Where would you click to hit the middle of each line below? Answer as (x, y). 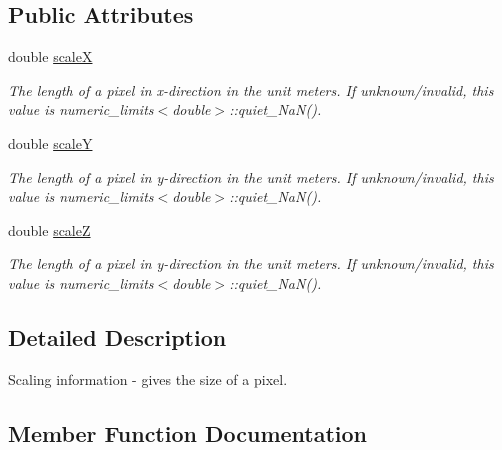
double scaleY (50, 142)
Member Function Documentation (188, 432)
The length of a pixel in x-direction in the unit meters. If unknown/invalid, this (251, 89)
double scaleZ (49, 229)
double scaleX (50, 56)
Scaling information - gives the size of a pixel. (148, 378)
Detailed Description (117, 336)
